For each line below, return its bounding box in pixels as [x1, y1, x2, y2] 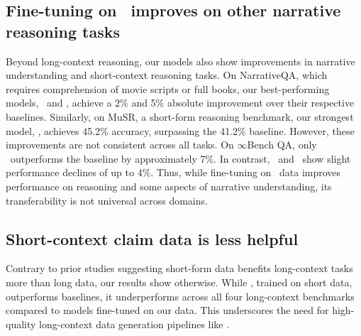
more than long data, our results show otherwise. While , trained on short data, [6, 274, 352, 289]
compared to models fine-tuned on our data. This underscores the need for [6, 303, 329, 318]
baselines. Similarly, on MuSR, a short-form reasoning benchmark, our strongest [6, 109, 354, 124]
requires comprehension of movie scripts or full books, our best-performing [6, 81, 330, 96]
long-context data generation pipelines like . [39, 316, 230, 331]
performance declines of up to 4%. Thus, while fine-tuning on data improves [6, 165, 341, 180]
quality [6, 316, 36, 331]
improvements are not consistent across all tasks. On [6, 137, 234, 152]
